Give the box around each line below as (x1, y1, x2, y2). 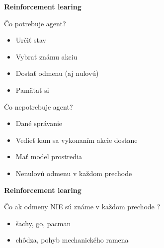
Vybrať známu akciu (15, 51, 78, 62)
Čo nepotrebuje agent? (4, 101, 73, 112)
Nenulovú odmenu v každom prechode (15, 168, 132, 178)
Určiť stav (15, 35, 46, 45)
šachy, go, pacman (15, 218, 71, 228)
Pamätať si (15, 84, 49, 95)
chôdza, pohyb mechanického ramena (15, 235, 129, 245)
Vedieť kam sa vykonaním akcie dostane (15, 134, 138, 145)
